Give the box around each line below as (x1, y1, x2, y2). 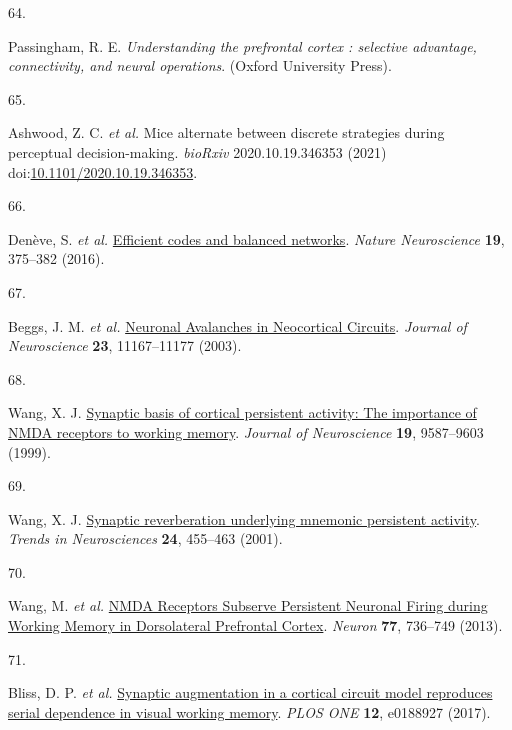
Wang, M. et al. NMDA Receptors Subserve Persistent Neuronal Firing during (8, 595, 488, 616)
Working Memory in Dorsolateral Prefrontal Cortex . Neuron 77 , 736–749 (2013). (8, 615, 503, 636)
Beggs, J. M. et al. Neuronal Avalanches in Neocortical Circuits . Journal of (8, 315, 467, 336)
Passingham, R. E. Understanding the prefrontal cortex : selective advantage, (8, 35, 477, 56)
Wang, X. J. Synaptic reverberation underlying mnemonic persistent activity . (8, 508, 480, 529)
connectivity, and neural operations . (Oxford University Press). (8, 55, 392, 76)
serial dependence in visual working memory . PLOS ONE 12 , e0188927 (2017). (8, 701, 491, 722)
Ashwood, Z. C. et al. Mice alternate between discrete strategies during (8, 122, 445, 143)
